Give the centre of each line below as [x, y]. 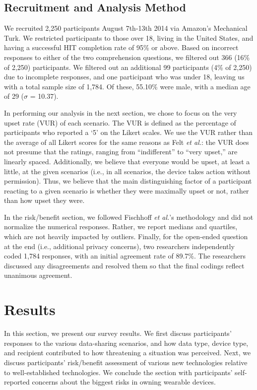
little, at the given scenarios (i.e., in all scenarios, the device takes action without [128, 171]
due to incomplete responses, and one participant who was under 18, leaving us [124, 77]
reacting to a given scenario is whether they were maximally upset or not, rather [127, 190]
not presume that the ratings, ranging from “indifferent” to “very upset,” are [121, 152]
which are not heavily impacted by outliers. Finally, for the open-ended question [126, 236]
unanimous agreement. [38, 275]
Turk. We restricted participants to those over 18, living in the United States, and [129, 37]
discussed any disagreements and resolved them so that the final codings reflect [124, 265]
